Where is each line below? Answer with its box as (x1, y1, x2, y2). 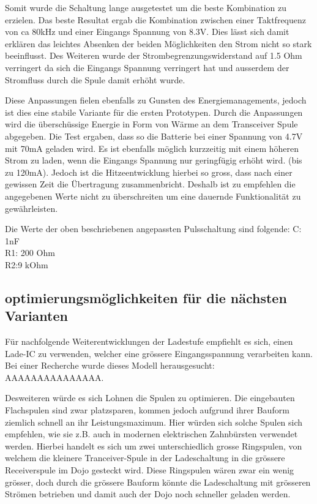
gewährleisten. (5, 201, 58, 214)
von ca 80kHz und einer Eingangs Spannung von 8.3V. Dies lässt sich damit (5, 25, 289, 38)
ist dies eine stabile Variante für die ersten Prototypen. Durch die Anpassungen (5, 105, 303, 118)
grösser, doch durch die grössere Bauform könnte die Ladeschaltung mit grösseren (5, 475, 311, 488)
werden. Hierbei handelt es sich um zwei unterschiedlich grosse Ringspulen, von (5, 439, 302, 452)
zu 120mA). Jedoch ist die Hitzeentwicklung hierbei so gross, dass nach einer (5, 165, 293, 178)
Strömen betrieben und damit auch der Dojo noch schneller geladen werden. (5, 487, 291, 500)
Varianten (5, 306, 68, 325)
